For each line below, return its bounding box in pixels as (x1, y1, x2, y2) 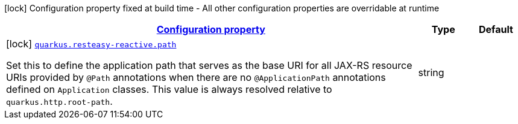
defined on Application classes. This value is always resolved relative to (6, 83, 332, 95)
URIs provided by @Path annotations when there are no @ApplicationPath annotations (6, 71, 386, 83)
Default (478, 23, 513, 35)
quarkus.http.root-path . (6, 95, 113, 107)
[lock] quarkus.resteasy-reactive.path (6, 38, 177, 50)
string (418, 66, 444, 78)
